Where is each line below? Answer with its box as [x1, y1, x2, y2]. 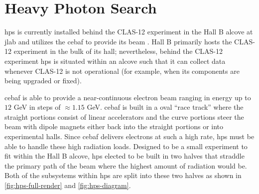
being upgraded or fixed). [4, 75, 82, 86]
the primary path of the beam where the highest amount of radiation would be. [4, 160, 247, 171]
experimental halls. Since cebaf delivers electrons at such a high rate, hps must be [4, 131, 255, 142]
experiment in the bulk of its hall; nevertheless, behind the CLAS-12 [13, 46, 223, 56]
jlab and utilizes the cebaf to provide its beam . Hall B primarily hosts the [4, 36, 232, 46]
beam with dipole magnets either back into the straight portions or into [4, 121, 224, 132]
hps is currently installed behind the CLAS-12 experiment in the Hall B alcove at [4, 26, 253, 37]
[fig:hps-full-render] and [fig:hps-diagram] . [4, 180, 131, 191]
